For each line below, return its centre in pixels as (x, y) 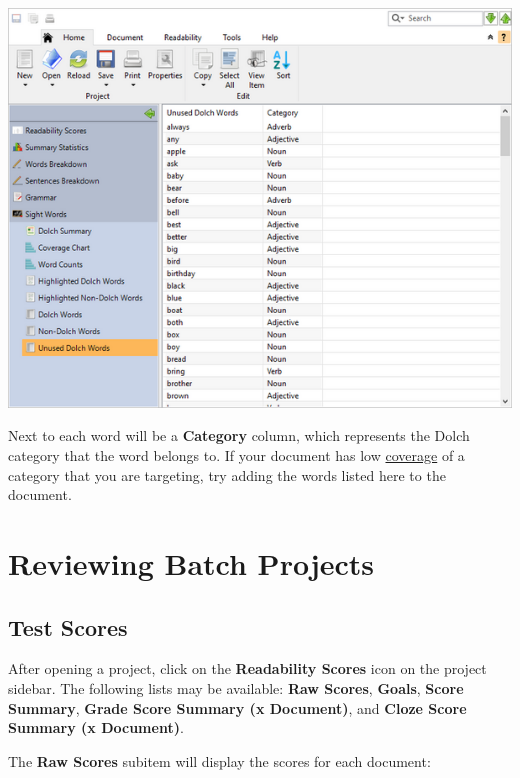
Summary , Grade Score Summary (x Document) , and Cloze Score (237, 707)
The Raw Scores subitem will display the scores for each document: (219, 760)
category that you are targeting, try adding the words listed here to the (227, 474)
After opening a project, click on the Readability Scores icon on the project (247, 668)
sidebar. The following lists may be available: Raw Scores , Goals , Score (236, 687)
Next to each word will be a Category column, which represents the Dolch (239, 435)
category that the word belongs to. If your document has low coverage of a (236, 455)
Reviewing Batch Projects (191, 562)
